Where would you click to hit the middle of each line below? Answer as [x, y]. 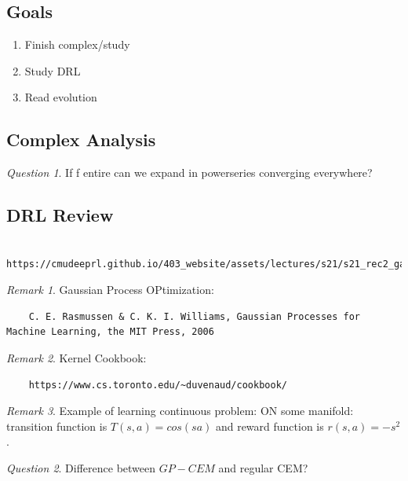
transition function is [57, 426]
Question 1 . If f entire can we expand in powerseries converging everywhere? [189, 173]
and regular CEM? [263, 467]
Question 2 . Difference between [81, 467]
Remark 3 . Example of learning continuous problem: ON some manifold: [180, 411]
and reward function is [270, 426]
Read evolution [61, 97]
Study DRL [53, 70]
